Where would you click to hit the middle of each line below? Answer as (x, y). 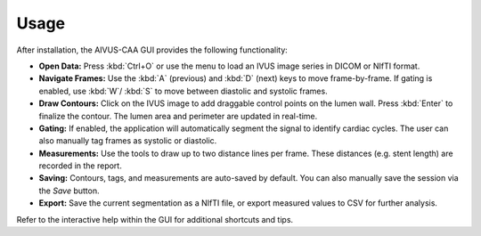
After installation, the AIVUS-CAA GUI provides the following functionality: (152, 50)
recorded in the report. (80, 166)
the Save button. (69, 191)
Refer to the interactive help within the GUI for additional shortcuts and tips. (155, 219)
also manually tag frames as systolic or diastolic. (128, 141)
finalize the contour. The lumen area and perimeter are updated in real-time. (178, 116)
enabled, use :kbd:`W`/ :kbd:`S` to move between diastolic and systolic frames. (183, 91)
